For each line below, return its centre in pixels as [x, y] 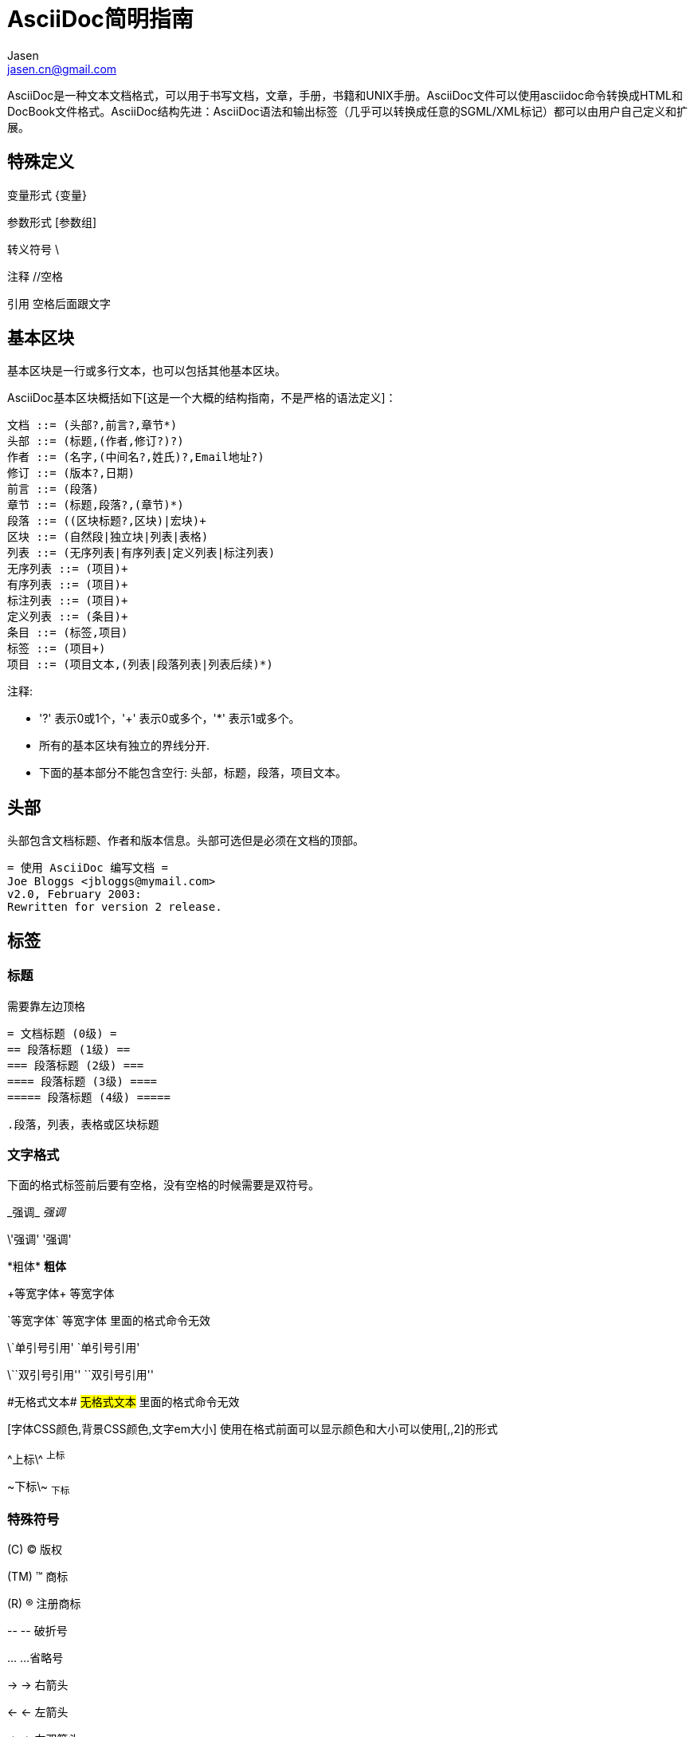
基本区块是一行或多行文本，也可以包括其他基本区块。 [147, 371]
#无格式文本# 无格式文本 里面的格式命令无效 [124, 1402]
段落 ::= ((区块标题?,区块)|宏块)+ [107, 521]
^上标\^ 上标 [36, 1458]
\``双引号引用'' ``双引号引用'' [80, 1375]
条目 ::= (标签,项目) [68, 633]
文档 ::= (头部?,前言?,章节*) [92, 425]
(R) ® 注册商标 [44, 1604]
